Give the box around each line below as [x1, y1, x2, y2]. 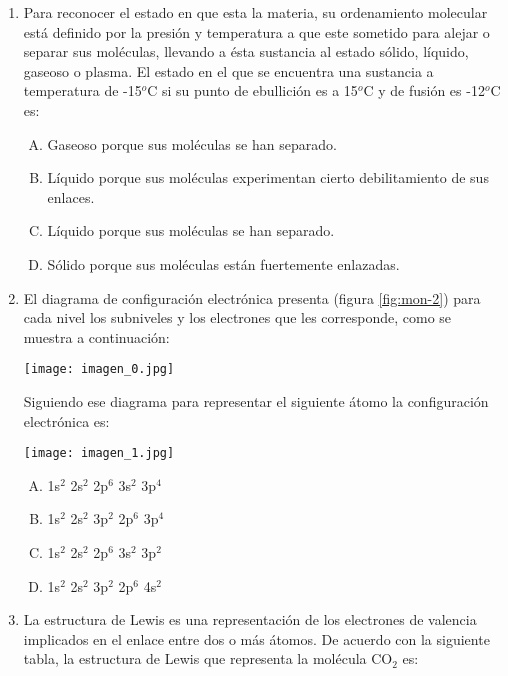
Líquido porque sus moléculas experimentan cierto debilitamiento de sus [47, 167, 489, 188]
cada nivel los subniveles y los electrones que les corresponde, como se [23, 307, 452, 328]
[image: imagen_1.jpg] [23, 446, 175, 461]
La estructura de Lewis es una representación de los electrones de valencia [23, 609, 477, 630]
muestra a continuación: [23, 326, 170, 347]
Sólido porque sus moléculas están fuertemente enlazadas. [47, 253, 400, 274]
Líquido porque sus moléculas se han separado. [47, 220, 335, 241]
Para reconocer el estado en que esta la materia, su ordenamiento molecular [23, 2, 488, 22]
